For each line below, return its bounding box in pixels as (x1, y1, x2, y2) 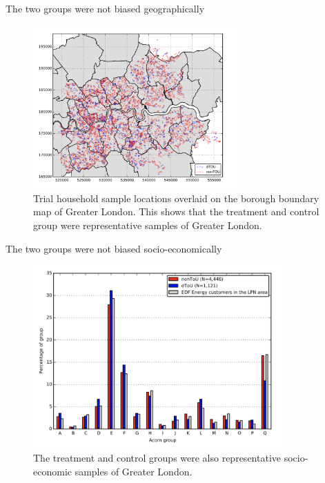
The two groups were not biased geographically (6, 1, 205, 15)
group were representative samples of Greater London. (33, 218, 262, 232)
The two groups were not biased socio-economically (6, 241, 222, 255)
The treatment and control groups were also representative (33, 451, 281, 465)
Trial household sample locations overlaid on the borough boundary (33, 190, 319, 205)
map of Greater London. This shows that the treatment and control (33, 204, 319, 219)
